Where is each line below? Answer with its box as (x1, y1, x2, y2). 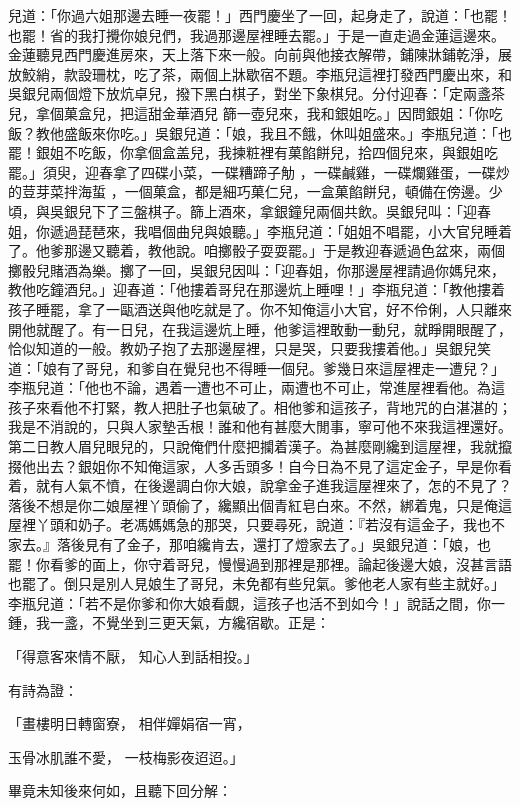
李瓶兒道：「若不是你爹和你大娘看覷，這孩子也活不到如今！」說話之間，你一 (8, 592, 505, 613)
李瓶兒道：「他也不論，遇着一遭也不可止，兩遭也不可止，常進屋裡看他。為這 (8, 377, 505, 398)
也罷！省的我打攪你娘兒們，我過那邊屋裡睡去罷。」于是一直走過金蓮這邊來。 (8, 24, 505, 45)
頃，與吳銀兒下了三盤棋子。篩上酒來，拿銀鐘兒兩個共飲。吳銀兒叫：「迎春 (8, 200, 491, 221)
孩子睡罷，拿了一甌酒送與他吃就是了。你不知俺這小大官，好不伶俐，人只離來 (8, 298, 512, 319)
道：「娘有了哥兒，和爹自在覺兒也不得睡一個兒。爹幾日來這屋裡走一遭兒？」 (8, 357, 505, 378)
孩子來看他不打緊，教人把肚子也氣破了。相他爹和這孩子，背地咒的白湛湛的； (8, 396, 512, 417)
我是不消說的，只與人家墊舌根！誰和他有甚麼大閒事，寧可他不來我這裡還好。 (8, 416, 512, 437)
